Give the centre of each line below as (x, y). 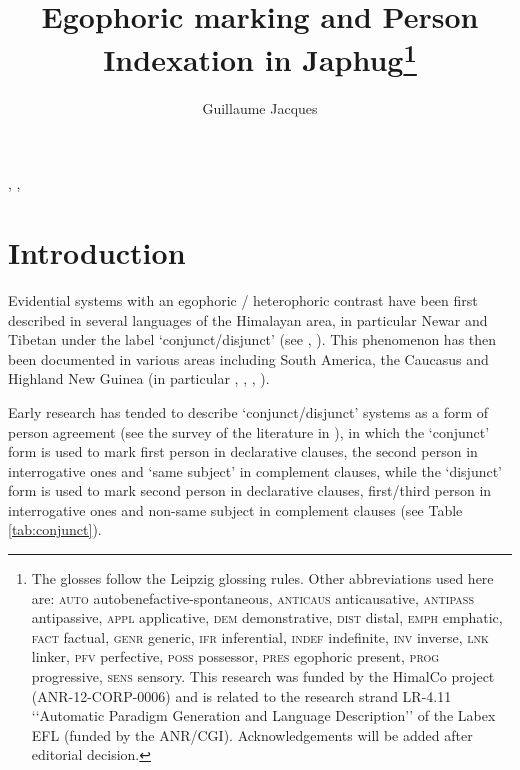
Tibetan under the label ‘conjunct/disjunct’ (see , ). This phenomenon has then (252, 339)
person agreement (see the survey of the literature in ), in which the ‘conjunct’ (249, 431)
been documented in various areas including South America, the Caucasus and (248, 358)
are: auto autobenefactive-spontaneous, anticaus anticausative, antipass (252, 597)
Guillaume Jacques (260, 107)
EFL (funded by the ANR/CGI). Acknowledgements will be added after (252, 734)
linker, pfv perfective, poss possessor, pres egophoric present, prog (235, 656)
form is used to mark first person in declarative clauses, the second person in (243, 451)
